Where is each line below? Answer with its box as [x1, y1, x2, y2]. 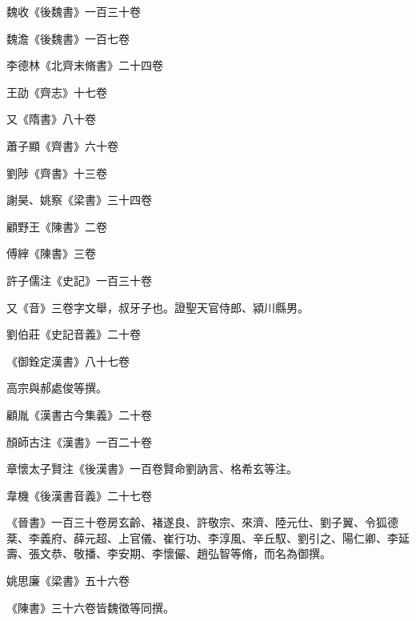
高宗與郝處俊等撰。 [6, 379, 107, 396]
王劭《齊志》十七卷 [6, 83, 107, 100]
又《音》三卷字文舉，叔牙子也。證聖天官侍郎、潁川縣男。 [6, 298, 309, 315]
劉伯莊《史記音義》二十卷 [6, 326, 141, 343]
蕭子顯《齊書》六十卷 [6, 137, 118, 154]
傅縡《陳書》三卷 [6, 245, 96, 262]
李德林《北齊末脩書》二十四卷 [6, 57, 163, 74]
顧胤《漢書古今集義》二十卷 [6, 406, 152, 423]
